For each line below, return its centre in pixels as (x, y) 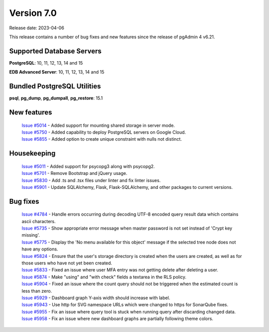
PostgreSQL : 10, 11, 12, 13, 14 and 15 (46, 63)
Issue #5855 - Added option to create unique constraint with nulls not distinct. (102, 139)
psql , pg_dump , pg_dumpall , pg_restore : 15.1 (56, 98)
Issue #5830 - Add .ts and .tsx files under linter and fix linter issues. (91, 180)
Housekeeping (32, 153)
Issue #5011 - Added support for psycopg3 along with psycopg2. (88, 166)
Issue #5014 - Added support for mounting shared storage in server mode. (98, 125)
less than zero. (37, 291)
